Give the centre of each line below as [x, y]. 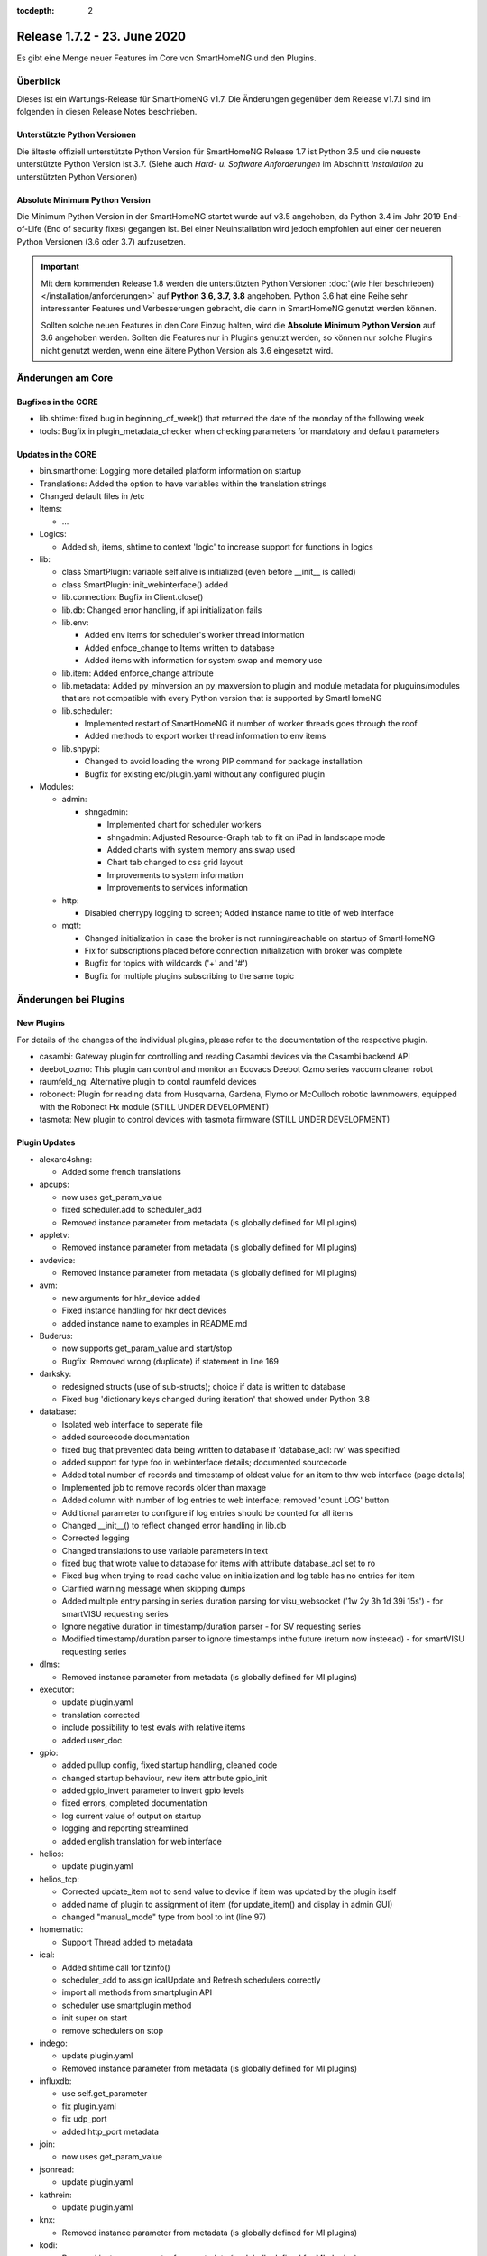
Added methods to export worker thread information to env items [205, 736]
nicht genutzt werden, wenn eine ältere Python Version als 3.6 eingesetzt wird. [187, 350]
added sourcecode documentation [126, 1437]
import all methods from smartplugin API [137, 1992]
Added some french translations [122, 1171]
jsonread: [57, 2169]
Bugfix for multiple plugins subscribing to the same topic [189, 975]
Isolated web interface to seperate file [132, 1424]
